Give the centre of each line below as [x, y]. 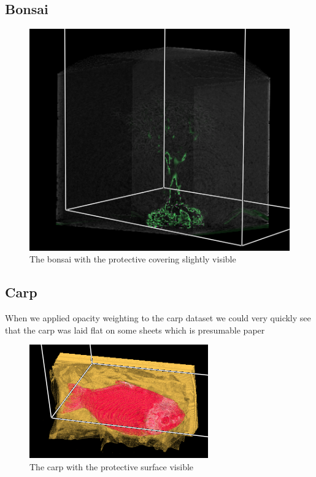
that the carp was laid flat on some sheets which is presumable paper [135, 330]
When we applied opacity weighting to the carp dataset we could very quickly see [158, 317]
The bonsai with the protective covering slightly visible [133, 259]
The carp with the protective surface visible [112, 466]
